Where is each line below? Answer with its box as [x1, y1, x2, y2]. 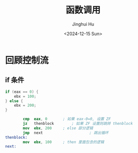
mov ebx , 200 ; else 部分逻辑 [23, 125, 93, 131]
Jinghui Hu [72, 21, 94, 27]
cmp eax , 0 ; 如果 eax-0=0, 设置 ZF [23, 116, 111, 121]
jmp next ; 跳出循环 [23, 130, 109, 135]
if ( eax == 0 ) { [5, 89, 39, 94]
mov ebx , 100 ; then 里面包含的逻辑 [23, 139, 104, 145]
